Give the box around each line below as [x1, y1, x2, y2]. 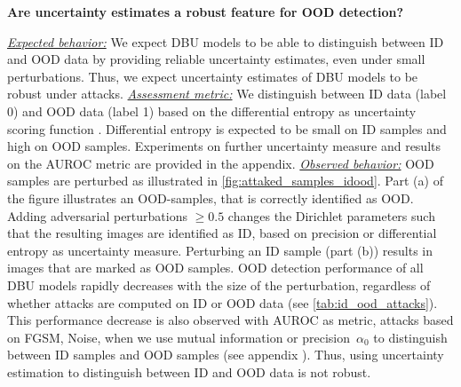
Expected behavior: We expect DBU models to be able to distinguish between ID [7, 32, 444, 51]
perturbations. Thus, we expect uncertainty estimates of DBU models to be [7, 67, 418, 85]
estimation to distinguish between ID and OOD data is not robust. [7, 362, 371, 381]
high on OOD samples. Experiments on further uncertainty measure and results [7, 137, 441, 155]
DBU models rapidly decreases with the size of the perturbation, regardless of [7, 275, 431, 294]
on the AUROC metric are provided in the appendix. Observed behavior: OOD [7, 154, 434, 172]
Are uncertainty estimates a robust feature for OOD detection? [7, 3, 404, 20]
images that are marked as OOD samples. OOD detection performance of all [7, 258, 424, 277]
